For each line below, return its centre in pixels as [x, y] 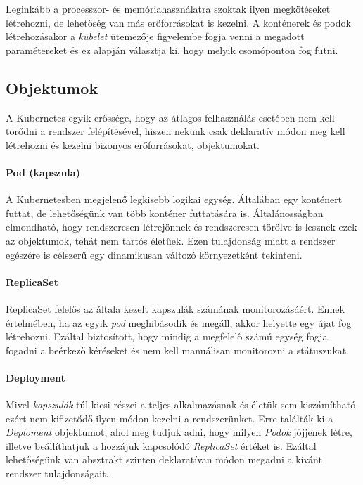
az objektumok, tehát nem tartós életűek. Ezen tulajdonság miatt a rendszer [171, 240]
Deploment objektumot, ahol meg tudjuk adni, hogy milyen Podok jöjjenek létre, [179, 432]
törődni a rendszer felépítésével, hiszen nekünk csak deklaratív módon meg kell [176, 131]
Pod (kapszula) [43, 172]
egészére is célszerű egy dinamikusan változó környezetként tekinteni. [154, 254]
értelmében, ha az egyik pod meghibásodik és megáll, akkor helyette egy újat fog [179, 322]
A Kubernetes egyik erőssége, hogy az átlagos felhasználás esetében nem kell [170, 117]
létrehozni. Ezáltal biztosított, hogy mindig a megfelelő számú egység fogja [167, 336]
